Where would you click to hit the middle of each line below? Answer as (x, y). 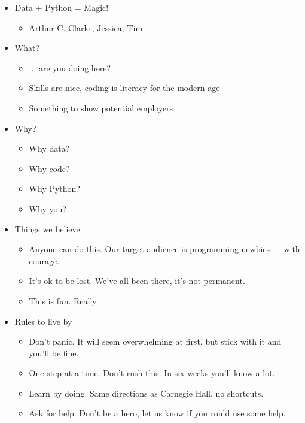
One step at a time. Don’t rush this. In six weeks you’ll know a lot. (152, 373)
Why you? (48, 208)
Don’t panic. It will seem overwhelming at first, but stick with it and (155, 341)
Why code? (49, 168)
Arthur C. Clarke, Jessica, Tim (86, 27)
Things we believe (47, 229)
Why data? (49, 148)
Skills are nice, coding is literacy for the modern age (124, 88)
